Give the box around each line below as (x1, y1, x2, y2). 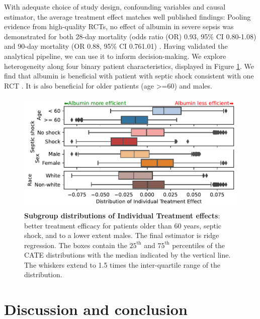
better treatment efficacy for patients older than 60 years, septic (24, 220, 221, 230)
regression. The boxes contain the (24, 240, 127, 250)
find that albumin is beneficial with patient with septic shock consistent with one (4, 70, 254, 81)
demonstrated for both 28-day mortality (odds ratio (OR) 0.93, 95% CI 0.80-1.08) (4, 31, 256, 41)
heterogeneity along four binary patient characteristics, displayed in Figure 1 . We (4, 60, 254, 71)
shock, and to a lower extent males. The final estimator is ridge (24, 230, 219, 241)
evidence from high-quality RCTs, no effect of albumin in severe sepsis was (4, 21, 234, 32)
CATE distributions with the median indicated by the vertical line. (24, 250, 231, 260)
